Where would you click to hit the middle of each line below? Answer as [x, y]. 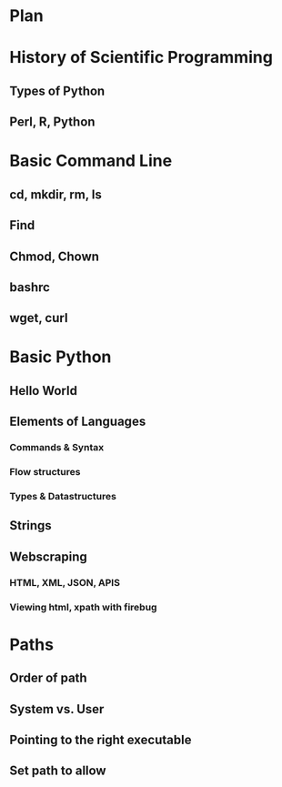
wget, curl [39, 318]
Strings [30, 525]
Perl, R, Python [52, 122]
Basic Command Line [91, 161]
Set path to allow [58, 771]
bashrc [30, 287]
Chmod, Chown [55, 256]
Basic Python [60, 357]
